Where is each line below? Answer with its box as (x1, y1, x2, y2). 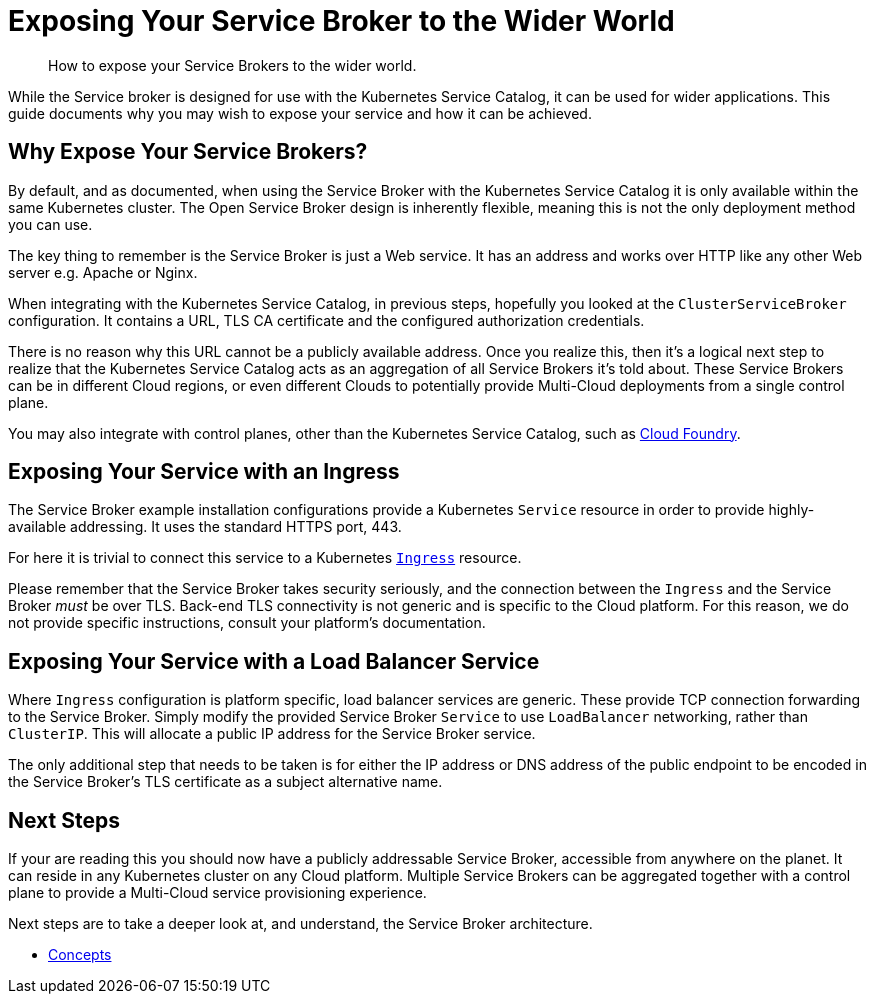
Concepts (48, 946, 112, 964)
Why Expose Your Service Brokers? (8, 139, 368, 165)
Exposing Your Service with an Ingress (8, 459, 400, 485)
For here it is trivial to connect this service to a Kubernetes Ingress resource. (8, 549, 522, 567)
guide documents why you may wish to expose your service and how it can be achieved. (8, 104, 592, 122)
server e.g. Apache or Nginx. (8, 263, 198, 281)
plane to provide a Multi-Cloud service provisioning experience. (8, 884, 427, 902)
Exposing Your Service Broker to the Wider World (8, 4, 675, 38)
